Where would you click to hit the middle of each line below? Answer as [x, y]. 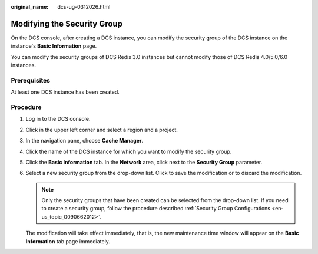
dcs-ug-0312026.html [84, 7]
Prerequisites [30, 80]
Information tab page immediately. [68, 241]
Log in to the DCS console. [58, 119]
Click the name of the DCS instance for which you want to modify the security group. [129, 151]
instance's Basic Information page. [54, 46]
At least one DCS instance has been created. [65, 92]
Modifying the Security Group [67, 24]
